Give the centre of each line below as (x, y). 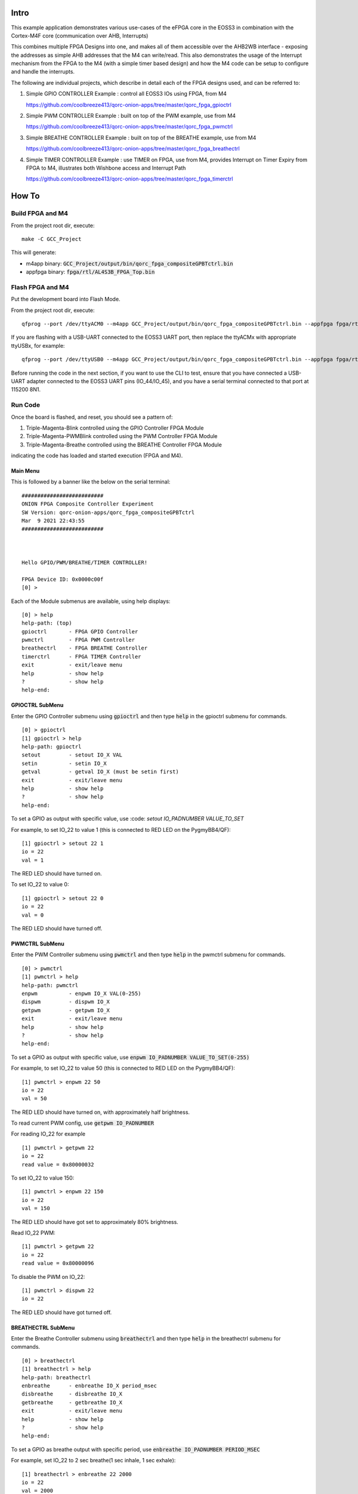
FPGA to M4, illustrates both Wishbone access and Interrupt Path (106, 168)
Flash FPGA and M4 (40, 287)
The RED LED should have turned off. (57, 929)
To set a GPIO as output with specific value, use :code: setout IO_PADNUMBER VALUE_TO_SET (127, 819)
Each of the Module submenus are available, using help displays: (91, 601)
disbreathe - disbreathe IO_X (72, 1394)
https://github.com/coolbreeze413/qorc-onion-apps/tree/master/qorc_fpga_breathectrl (133, 149)
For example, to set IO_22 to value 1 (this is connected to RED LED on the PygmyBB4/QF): (121, 829)
